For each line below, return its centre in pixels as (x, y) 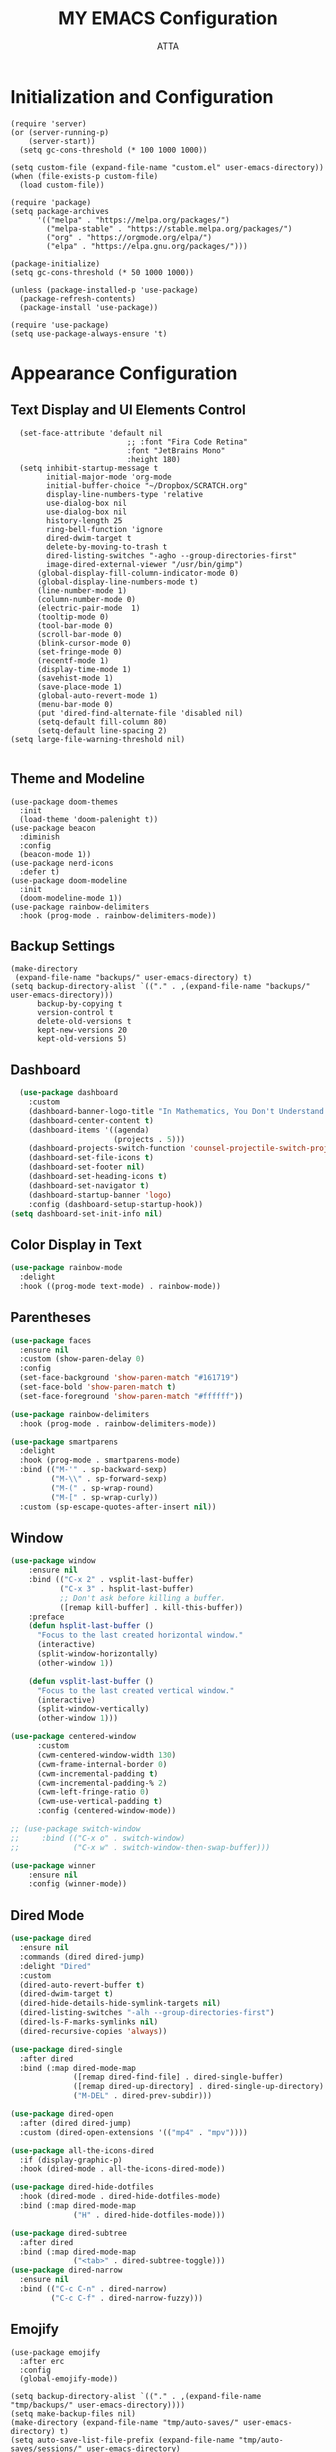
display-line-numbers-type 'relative (124, 494)
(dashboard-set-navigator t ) (89, 1185)
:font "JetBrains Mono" (176, 450)
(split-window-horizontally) (97, 1654)
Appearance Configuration (124, 373)
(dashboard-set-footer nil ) (86, 1167)
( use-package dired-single (66, 2049)
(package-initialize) (55, 263)
